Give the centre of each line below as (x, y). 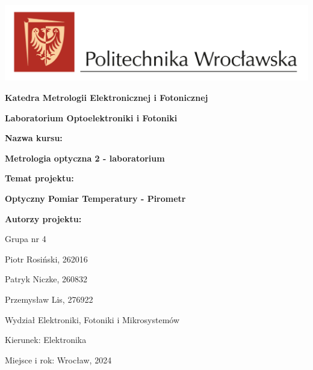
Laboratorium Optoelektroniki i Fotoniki (91, 117)
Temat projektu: (39, 178)
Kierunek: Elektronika (46, 340)
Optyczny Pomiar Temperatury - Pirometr (95, 199)
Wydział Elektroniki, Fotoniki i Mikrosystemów (92, 319)
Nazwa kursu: (34, 138)
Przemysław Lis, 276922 (49, 299)
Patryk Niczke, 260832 (46, 279)
